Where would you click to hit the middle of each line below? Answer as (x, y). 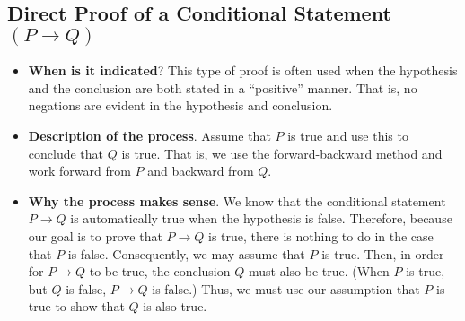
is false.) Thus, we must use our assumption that (286, 288)
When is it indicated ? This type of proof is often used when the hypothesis (243, 70)
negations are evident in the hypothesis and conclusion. (180, 105)
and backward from (201, 171)
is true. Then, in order (383, 253)
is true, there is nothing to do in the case (321, 235)
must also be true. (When (319, 271)
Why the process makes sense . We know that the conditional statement (237, 200)
